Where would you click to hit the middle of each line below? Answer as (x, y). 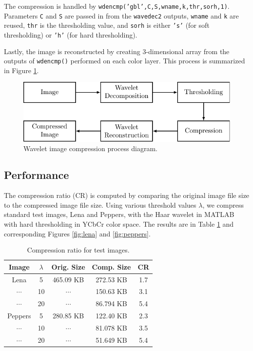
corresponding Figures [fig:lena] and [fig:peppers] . (77, 233)
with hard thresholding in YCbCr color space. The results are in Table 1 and (119, 224)
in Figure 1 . (21, 70)
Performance (37, 175)
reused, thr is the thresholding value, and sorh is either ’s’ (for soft (107, 25)
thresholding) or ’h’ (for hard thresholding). (71, 34)
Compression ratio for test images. (78, 250)
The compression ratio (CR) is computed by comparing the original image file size (127, 195)
